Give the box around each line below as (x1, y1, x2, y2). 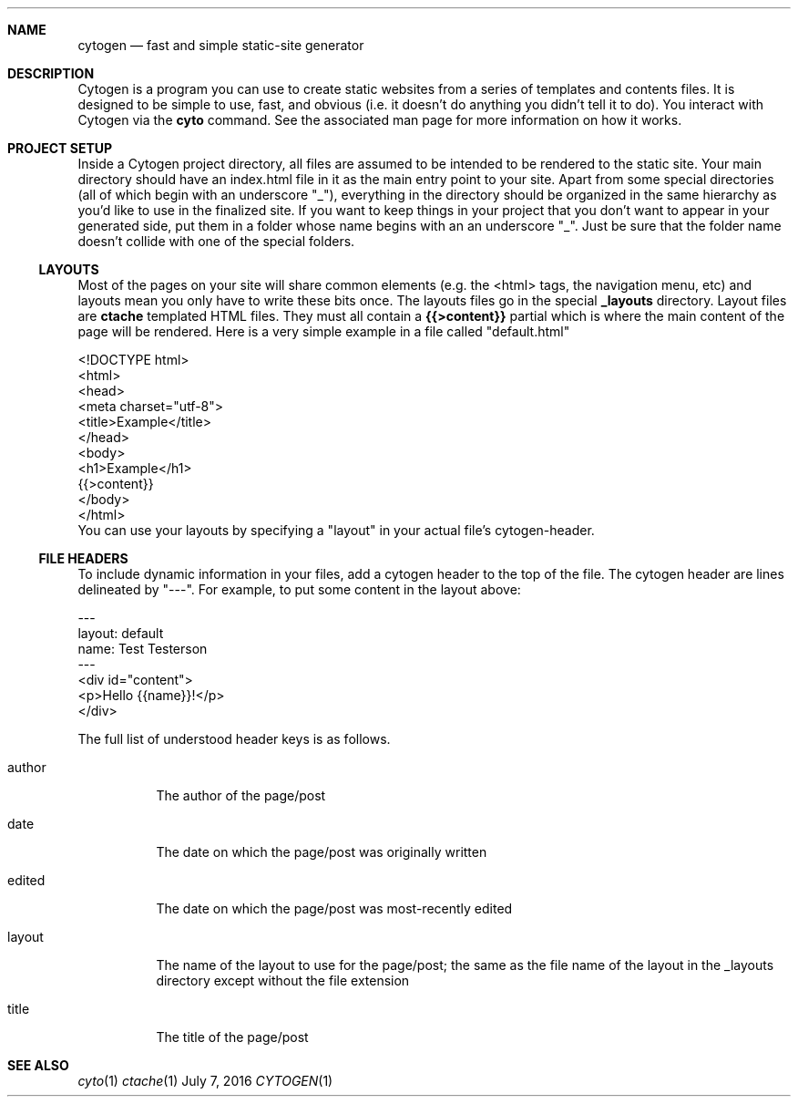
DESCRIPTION (7, 66, 95, 81)
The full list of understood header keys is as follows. (77, 731, 391, 747)
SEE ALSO (7, 1058, 69, 1073)
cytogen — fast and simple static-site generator (77, 37, 364, 53)
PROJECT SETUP (7, 140, 113, 156)
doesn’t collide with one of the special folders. (77, 233, 355, 249)
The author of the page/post (156, 788, 326, 803)
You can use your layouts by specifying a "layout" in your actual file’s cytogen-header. (77, 522, 595, 538)
